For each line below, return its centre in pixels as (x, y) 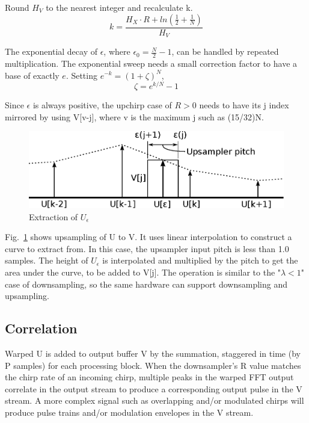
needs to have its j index (244, 105)
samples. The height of (47, 260)
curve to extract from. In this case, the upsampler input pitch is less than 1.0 (147, 248)
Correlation (41, 328)
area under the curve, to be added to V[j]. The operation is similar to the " (143, 272)
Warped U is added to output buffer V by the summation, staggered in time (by (153, 353)
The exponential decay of (51, 51)
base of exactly (32, 75)
